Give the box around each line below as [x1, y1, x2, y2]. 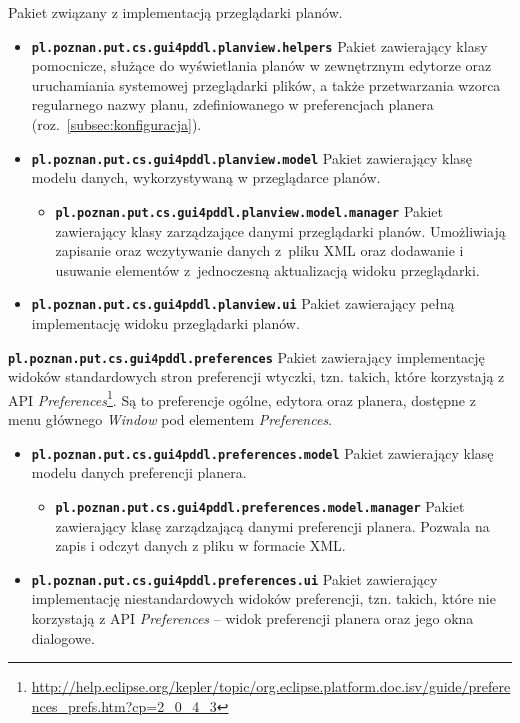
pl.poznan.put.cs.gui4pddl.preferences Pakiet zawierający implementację [8, 346, 485, 367]
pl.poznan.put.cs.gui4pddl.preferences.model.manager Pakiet [55, 495, 465, 516]
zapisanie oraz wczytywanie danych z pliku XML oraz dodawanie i [55, 240, 464, 261]
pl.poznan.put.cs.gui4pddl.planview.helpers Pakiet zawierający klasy [31, 35, 488, 56]
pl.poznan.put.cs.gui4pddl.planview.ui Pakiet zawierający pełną [31, 293, 455, 314]
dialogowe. [31, 627, 95, 648]
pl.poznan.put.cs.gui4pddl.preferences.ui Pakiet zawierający [31, 568, 438, 589]
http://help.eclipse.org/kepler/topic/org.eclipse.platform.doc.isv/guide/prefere [31, 676, 511, 697]
